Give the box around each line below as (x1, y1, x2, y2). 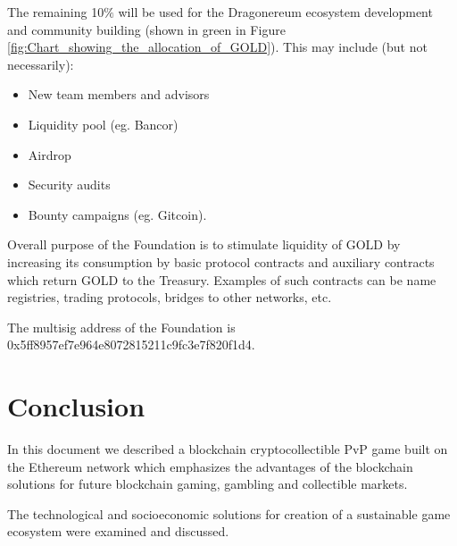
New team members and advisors (28, 85, 210, 104)
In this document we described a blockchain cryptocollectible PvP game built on (7, 440, 448, 458)
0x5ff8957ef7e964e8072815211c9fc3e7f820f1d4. (7, 335, 255, 354)
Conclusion (7, 388, 145, 424)
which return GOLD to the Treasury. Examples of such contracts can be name (7, 270, 436, 289)
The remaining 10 (7, 3, 104, 21)
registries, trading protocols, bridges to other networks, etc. (7, 288, 332, 307)
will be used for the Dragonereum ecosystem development (118, 3, 433, 21)
